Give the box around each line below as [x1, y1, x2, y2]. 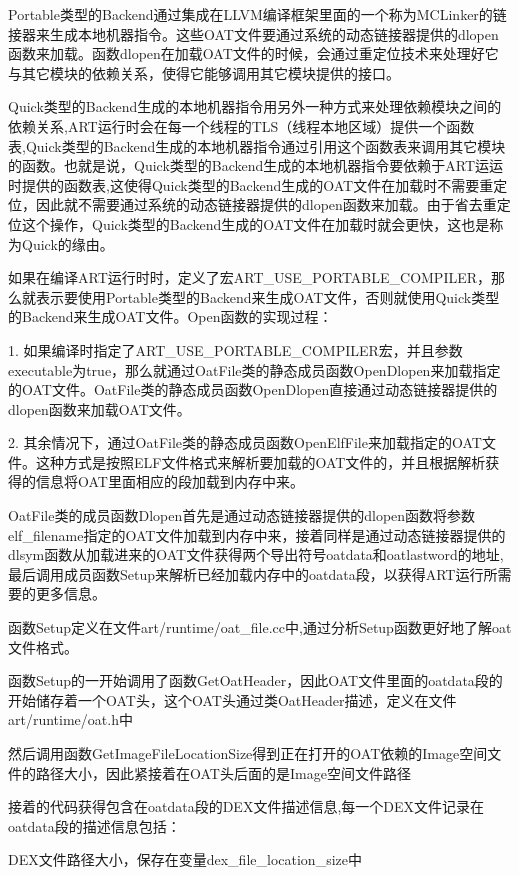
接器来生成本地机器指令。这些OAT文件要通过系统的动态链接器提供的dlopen [8, 23, 499, 44]
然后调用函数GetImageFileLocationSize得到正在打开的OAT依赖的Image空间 [8, 743, 488, 763]
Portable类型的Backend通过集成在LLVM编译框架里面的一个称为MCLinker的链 [8, 4, 507, 24]
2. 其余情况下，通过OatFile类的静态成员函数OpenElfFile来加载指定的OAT [8, 432, 482, 453]
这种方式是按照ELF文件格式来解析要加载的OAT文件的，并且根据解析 [35, 451, 486, 472]
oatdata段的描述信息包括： [8, 815, 181, 836]
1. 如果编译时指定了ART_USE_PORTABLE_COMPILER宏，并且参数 [8, 339, 463, 360]
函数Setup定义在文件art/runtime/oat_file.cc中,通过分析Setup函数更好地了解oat [8, 617, 512, 638]
